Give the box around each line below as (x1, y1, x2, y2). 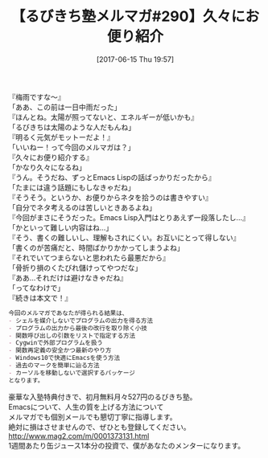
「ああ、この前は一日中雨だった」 (8, 102, 122, 112)
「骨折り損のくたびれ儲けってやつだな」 (8, 263, 142, 272)
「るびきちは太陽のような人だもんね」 (8, 122, 135, 132)
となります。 (8, 376, 44, 384)
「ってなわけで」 (8, 283, 65, 292)
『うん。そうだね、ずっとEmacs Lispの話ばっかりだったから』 (8, 172, 216, 182)
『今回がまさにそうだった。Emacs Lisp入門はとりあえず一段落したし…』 (8, 212, 249, 222)
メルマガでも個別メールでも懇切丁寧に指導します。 (8, 411, 177, 422)
